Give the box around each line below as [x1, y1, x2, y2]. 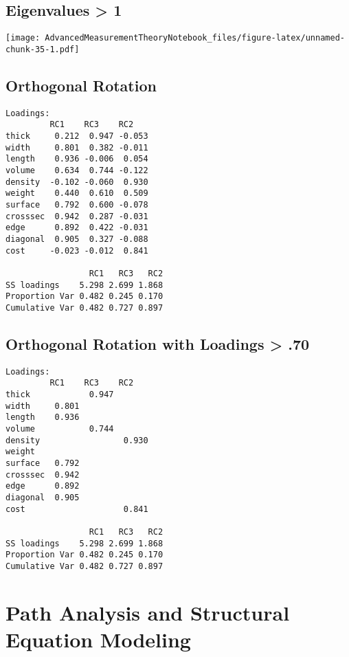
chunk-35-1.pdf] [5, 44, 80, 54]
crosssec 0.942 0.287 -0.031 [5, 211, 148, 221]
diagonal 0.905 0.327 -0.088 [5, 234, 148, 244]
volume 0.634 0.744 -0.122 [5, 166, 148, 175]
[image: [5, 33, 41, 43]
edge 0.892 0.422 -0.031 [5, 223, 148, 233]
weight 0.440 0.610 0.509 [5, 188, 148, 199]
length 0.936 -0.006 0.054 [5, 154, 148, 164]
